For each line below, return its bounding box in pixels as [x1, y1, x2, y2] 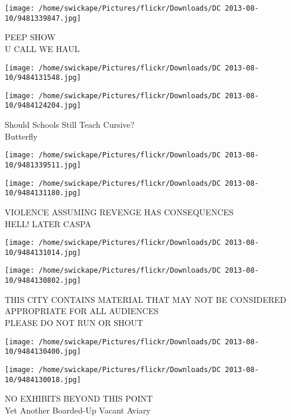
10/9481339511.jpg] [5, 160, 81, 169]
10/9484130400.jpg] [5, 347, 81, 356]
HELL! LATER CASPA [5, 217, 92, 230]
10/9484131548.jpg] [5, 73, 81, 82]
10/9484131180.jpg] [5, 189, 81, 198]
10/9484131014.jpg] [5, 248, 81, 257]
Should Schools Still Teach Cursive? [5, 118, 135, 131]
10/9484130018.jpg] [5, 375, 81, 384]
